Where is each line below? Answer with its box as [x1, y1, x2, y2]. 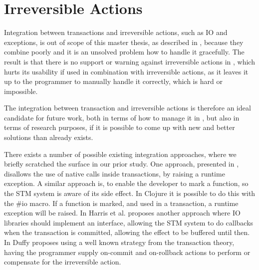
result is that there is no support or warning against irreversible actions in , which [4, 56, 255, 66]
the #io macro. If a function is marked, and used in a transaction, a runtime [4, 197, 239, 208]
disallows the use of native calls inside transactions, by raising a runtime [4, 168, 225, 178]
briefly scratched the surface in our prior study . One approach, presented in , [4, 158, 239, 169]
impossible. [4, 85, 38, 96]
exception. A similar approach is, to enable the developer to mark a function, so [4, 178, 249, 188]
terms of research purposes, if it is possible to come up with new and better [4, 122, 235, 132]
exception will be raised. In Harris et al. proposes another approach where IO [4, 207, 241, 218]
